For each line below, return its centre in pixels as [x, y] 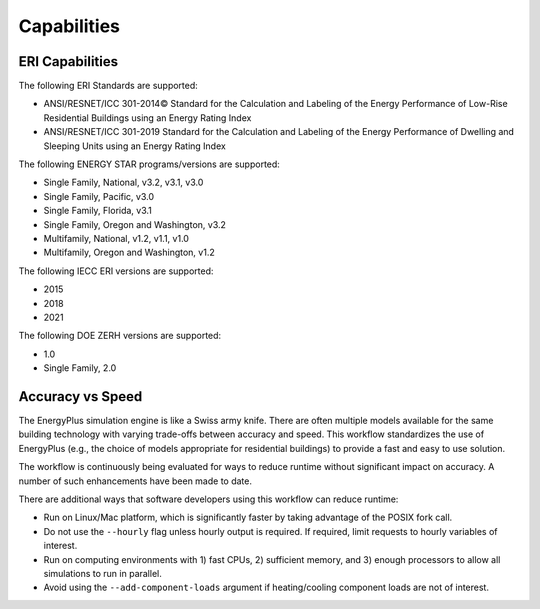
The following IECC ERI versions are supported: [116, 271]
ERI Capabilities [68, 61]
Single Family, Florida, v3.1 [97, 211]
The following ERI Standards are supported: [108, 86]
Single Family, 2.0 [80, 368]
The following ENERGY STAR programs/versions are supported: [149, 164]
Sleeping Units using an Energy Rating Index [135, 146]
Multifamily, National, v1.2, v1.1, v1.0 [116, 238]
